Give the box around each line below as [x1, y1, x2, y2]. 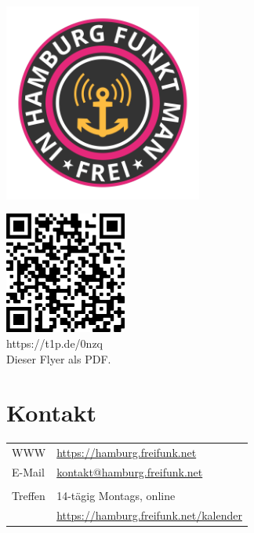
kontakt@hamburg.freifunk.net [56, 463, 203, 480]
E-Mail [12, 463, 45, 480]
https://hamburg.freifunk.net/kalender [56, 506, 242, 523]
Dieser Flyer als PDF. [6, 350, 111, 367]
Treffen [12, 487, 45, 504]
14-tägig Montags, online [56, 487, 176, 504]
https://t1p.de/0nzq [6, 335, 103, 352]
